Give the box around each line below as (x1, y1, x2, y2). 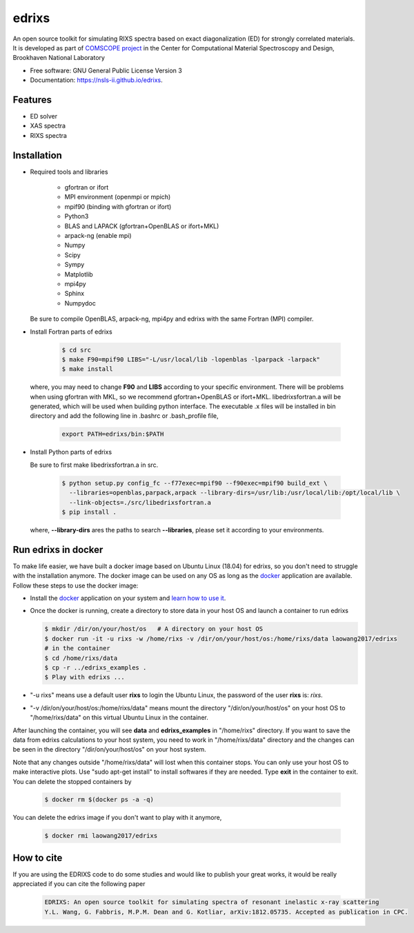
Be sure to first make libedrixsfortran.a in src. (30, 461, 159, 469)
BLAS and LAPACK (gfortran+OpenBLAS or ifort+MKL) (64, 221, 219, 230)
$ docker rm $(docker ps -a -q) (44, 796, 155, 803)
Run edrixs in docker (12, 543, 103, 555)
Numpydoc (64, 299, 96, 307)
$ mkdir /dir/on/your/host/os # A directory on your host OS (44, 625, 264, 633)
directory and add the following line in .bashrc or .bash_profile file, (30, 412, 219, 420)
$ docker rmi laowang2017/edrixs (44, 832, 158, 840)
